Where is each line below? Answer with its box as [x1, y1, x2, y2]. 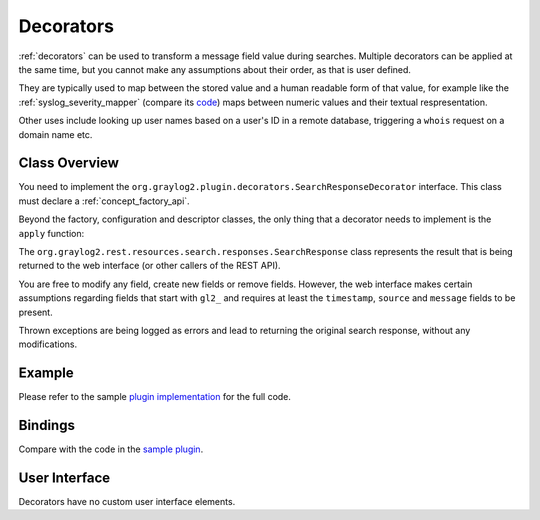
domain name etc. [18, 128, 93, 140]
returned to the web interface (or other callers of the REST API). [18, 260, 281, 272]
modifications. [18, 338, 78, 350]
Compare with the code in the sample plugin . [18, 443, 204, 455]
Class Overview [18, 155, 120, 172]
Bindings [18, 417, 75, 434]
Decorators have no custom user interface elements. [18, 496, 236, 508]
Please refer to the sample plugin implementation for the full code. [18, 391, 292, 403]
